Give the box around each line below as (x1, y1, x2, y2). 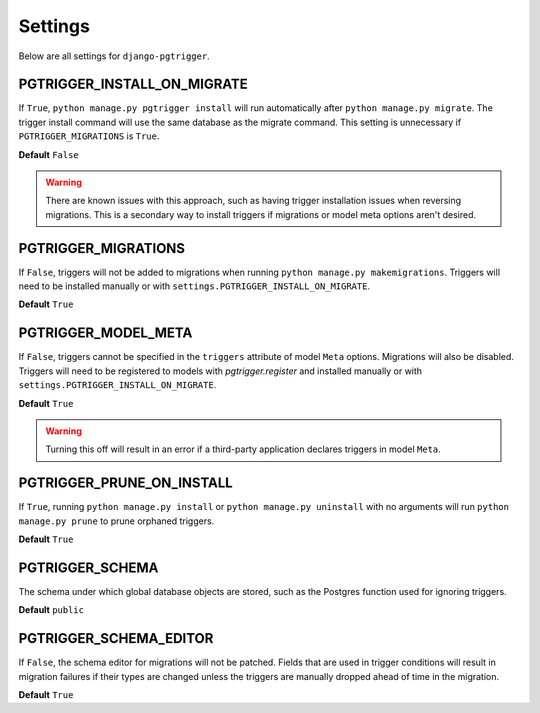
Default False (18, 148, 79, 160)
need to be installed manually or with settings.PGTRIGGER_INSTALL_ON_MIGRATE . (18, 280, 370, 292)
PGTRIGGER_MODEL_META (18, 325, 193, 342)
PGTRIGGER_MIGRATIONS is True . (18, 130, 160, 142)
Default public (18, 604, 85, 616)
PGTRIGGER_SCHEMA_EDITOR (18, 630, 214, 647)
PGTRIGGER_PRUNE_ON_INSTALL (18, 475, 234, 492)
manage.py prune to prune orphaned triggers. (18, 515, 215, 527)
